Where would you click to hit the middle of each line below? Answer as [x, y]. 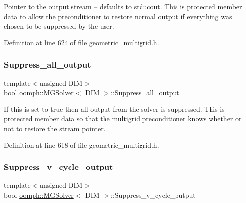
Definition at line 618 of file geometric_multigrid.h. [82, 145]
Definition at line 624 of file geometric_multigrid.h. [82, 42]
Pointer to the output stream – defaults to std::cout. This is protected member [123, 6]
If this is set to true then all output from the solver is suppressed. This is [114, 109]
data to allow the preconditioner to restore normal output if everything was [118, 16]
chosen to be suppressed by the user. [59, 26]
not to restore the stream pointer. [55, 128]
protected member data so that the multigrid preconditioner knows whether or [123, 118]
